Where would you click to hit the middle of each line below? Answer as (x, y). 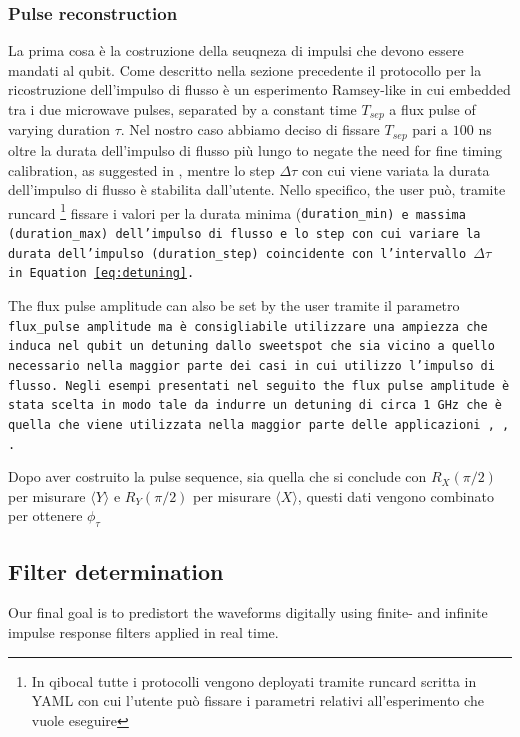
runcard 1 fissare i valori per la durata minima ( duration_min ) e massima (237, 211)
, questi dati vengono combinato (395, 495)
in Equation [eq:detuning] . (101, 273)
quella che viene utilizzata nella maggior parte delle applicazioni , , (259, 424)
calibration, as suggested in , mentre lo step (141, 169)
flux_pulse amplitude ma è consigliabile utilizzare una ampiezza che (248, 326)
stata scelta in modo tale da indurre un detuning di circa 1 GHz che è (255, 405)
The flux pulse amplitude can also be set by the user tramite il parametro (234, 304)
